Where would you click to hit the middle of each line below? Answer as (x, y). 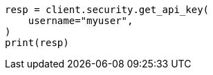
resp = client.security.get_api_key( (107, 10)
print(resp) (37, 43)
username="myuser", (81, 21)
